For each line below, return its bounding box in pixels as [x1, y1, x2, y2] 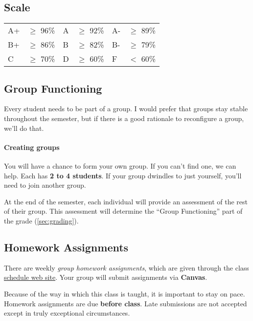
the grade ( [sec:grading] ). [4, 215, 79, 225]
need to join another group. [4, 180, 86, 190]
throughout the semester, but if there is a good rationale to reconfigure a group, [4, 113, 244, 123]
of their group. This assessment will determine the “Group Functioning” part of [4, 206, 243, 216]
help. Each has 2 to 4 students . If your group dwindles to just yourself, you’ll [4, 170, 242, 180]
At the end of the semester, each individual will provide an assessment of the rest [4, 196, 248, 206]
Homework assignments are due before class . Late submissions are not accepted [4, 298, 247, 308]
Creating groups [4, 142, 60, 152]
